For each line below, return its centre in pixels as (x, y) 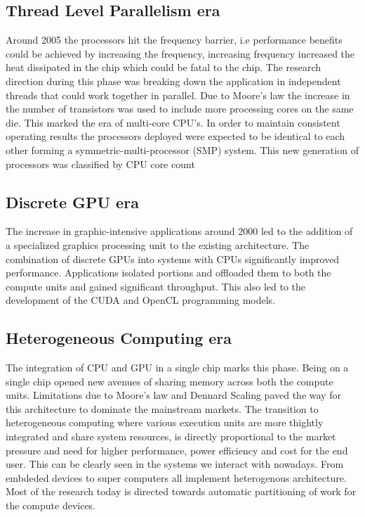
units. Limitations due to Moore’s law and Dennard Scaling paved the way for (173, 395)
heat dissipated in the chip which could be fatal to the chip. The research (164, 67)
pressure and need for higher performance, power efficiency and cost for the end (177, 450)
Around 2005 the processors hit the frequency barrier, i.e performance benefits (174, 40)
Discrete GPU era (72, 202)
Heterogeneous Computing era (119, 338)
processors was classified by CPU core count (100, 164)
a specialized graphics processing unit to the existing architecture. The (158, 244)
